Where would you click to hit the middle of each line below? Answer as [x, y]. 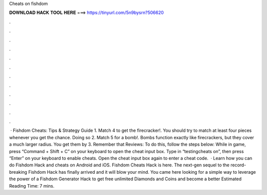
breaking [18, 172]
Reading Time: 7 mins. [32, 186]
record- [238, 165]
